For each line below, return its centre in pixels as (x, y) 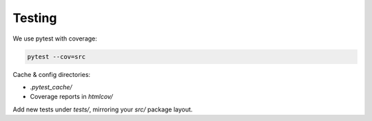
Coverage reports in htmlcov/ (71, 97)
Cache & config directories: (52, 74)
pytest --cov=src (56, 56)
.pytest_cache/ (51, 87)
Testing (35, 18)
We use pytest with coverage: (55, 38)
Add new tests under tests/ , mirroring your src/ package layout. (103, 109)
